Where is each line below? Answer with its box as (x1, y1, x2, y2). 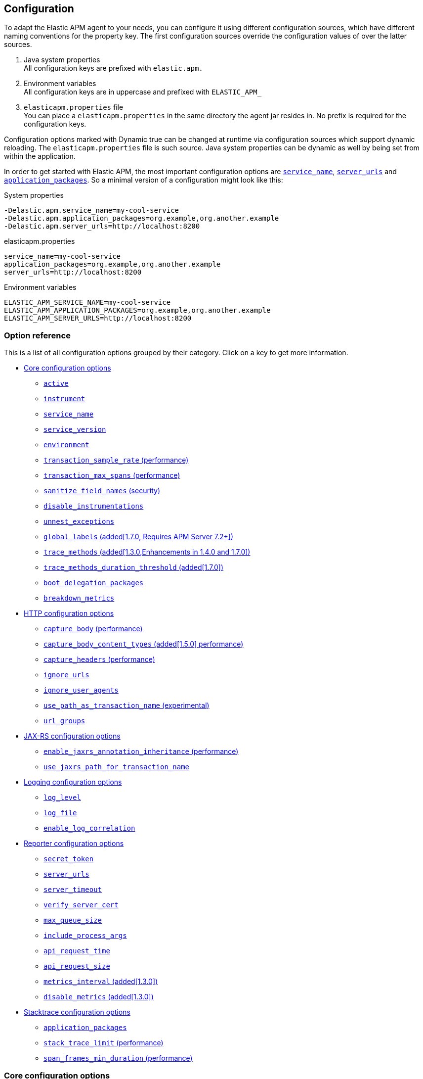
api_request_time (43, 947, 110, 955)
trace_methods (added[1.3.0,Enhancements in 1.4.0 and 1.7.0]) (43, 548, 251, 557)
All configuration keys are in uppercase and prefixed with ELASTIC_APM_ (24, 88, 262, 96)
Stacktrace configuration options (24, 1008, 130, 1017)
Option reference (4, 330, 71, 340)
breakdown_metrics (43, 594, 115, 603)
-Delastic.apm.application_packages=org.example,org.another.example (4, 214, 279, 223)
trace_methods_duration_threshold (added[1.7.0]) (43, 563, 224, 572)
